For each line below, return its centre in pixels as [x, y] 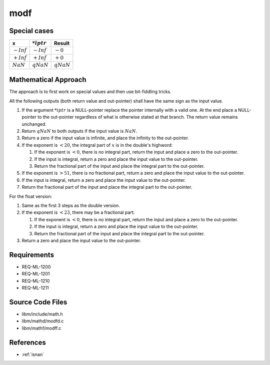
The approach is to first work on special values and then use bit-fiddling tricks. [90, 92]
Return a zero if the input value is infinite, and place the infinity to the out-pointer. [105, 138]
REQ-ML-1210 [36, 281]
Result [62, 44]
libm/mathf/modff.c [41, 328]
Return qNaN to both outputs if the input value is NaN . [79, 131]
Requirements [32, 255]
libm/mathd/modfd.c [43, 321]
